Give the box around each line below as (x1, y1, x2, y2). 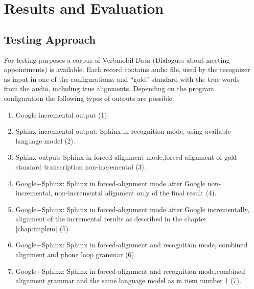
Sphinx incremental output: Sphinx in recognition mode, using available (15, 126, 231, 136)
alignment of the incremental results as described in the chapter (15, 214, 207, 224)
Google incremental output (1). (15, 109, 109, 120)
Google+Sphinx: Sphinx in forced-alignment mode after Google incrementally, (15, 204, 250, 214)
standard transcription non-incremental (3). (15, 161, 146, 171)
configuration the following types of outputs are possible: (4, 93, 174, 103)
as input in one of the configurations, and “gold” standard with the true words (4, 73, 240, 84)
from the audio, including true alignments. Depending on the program (4, 83, 214, 94)
